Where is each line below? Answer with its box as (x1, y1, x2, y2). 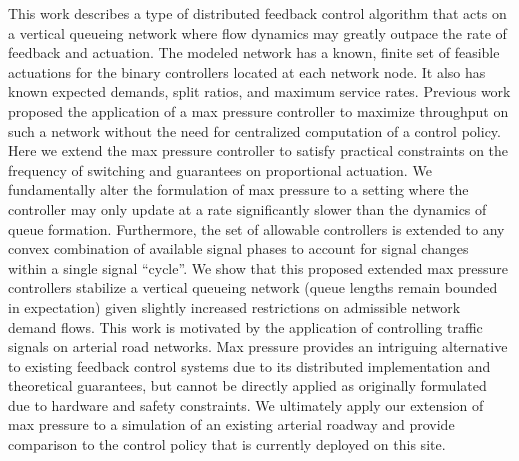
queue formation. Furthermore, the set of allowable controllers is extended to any (8, 218, 505, 239)
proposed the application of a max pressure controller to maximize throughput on (8, 100, 509, 121)
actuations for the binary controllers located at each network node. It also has (8, 61, 486, 82)
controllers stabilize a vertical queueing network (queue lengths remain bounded (8, 277, 498, 298)
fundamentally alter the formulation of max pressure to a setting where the (8, 179, 469, 200)
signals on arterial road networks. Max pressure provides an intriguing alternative (8, 336, 508, 357)
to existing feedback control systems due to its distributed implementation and (8, 355, 491, 376)
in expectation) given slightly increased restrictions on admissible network (8, 296, 461, 317)
